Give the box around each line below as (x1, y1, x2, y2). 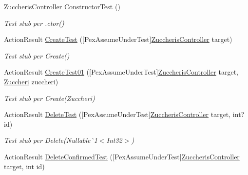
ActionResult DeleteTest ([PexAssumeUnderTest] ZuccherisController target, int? (4, 109, 245, 119)
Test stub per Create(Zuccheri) (4, 93, 95, 103)
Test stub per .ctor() (4, 18, 64, 28)
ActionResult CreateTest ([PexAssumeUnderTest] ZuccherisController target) (4, 34, 232, 44)
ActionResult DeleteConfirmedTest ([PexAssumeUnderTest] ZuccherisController (4, 151, 240, 161)
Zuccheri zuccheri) (4, 76, 58, 86)
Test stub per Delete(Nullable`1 (4, 135, 97, 145)
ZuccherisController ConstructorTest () (4, 1, 120, 11)
